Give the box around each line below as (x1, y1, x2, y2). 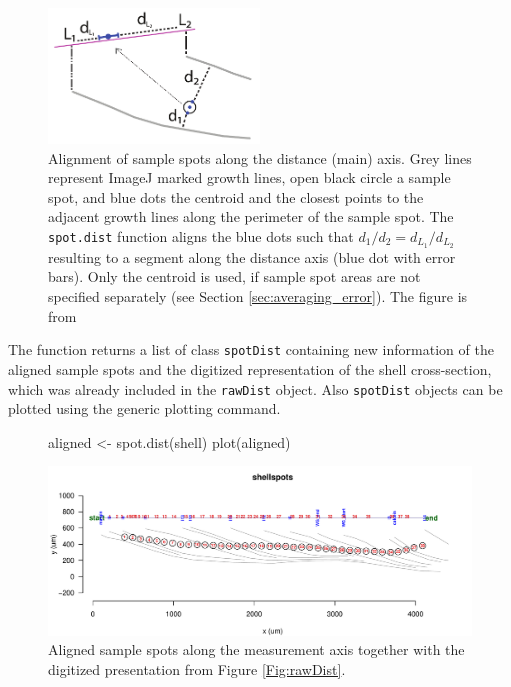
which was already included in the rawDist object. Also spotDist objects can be (8, 378, 503, 399)
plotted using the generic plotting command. (8, 398, 281, 419)
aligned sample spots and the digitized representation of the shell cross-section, (8, 358, 492, 379)
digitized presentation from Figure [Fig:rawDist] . (48, 658, 346, 679)
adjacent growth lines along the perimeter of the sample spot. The (48, 206, 454, 227)
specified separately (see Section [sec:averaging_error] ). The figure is (48, 286, 468, 307)
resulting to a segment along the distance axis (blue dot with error (48, 246, 456, 267)
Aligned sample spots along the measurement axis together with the (48, 639, 465, 660)
